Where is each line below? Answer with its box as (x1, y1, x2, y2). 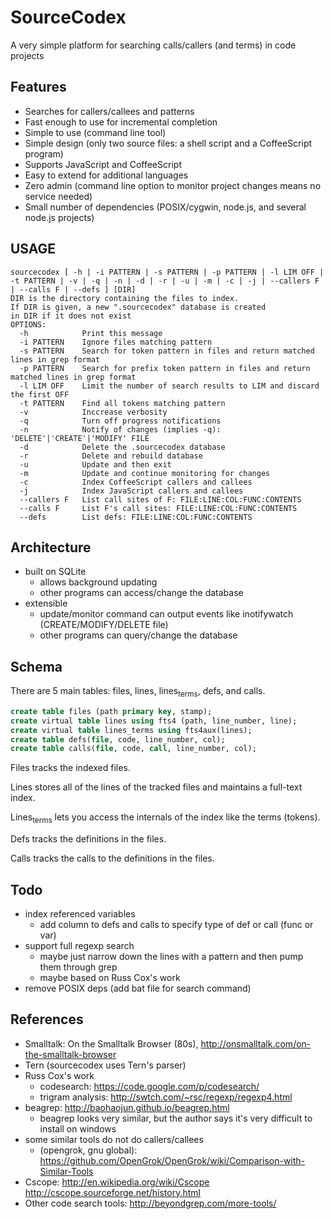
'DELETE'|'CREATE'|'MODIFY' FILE (10, 433, 150, 443)
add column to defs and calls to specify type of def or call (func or (39, 918, 314, 930)
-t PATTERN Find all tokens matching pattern (19, 398, 226, 408)
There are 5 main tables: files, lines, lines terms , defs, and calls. (10, 685, 266, 699)
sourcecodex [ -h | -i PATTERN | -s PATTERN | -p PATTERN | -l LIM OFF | (10, 267, 325, 277)
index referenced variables (24, 907, 136, 920)
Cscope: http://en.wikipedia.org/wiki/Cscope (24, 1176, 210, 1188)
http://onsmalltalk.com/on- (200, 1037, 312, 1050)
